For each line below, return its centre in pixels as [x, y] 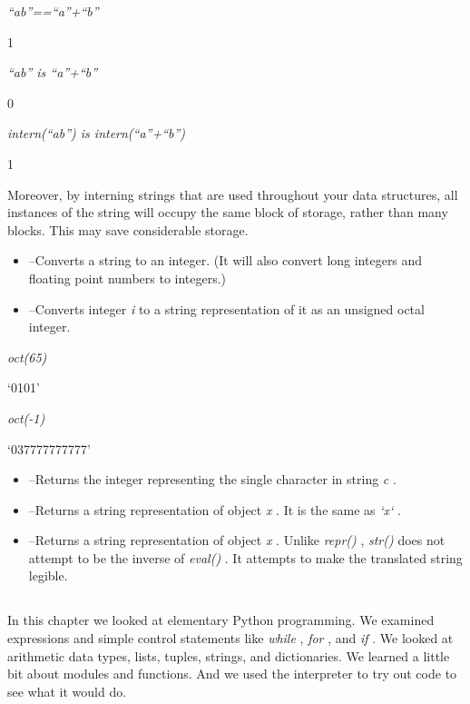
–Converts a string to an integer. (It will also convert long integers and [225, 260]
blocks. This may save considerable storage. [128, 229]
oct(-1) [26, 417]
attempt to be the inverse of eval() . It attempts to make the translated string [245, 557]
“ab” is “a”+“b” [53, 72]
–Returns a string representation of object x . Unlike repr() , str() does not [237, 540]
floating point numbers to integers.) [127, 278]
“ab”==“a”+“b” [53, 11]
